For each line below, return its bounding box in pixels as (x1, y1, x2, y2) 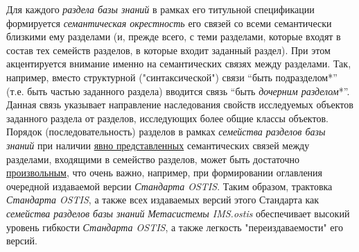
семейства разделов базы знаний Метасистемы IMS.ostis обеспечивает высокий (6, 205, 350, 220)
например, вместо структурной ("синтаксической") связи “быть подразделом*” (6, 69, 338, 84)
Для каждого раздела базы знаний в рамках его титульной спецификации (6, 2, 315, 16)
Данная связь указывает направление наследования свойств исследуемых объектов (6, 97, 353, 112)
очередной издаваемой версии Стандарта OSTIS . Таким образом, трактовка (6, 178, 333, 193)
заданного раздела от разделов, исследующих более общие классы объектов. (6, 110, 329, 125)
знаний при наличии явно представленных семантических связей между (6, 137, 310, 152)
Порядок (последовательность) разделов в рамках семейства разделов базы (6, 124, 326, 139)
